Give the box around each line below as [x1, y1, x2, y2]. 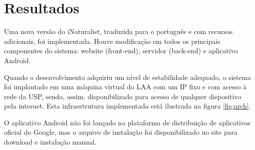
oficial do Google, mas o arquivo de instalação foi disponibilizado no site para [4, 127, 238, 137]
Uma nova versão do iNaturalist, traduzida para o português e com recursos [4, 26, 233, 37]
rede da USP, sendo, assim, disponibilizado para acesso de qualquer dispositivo [4, 91, 241, 101]
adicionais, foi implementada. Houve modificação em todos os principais [4, 36, 221, 46]
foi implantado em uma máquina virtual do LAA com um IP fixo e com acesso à [4, 81, 247, 92]
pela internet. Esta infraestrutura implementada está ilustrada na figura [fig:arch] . [4, 101, 251, 111]
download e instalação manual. [4, 137, 96, 147]
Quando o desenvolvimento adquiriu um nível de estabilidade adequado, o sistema [4, 72, 251, 82]
